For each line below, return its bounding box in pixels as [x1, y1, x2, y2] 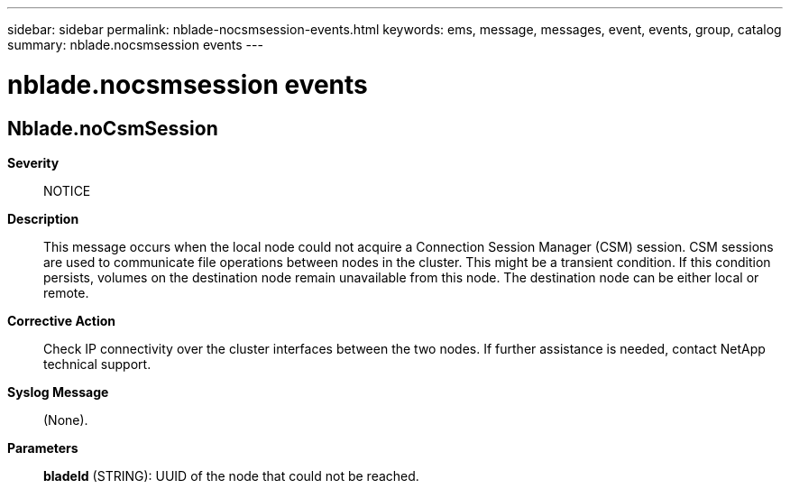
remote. [43, 284, 89, 300]
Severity [7, 154, 60, 171]
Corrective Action [7, 312, 115, 328]
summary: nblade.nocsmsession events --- [7, 37, 263, 52]
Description [7, 210, 79, 226]
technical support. [43, 355, 152, 372]
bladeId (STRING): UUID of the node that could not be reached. [43, 467, 419, 484]
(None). [43, 411, 88, 428]
